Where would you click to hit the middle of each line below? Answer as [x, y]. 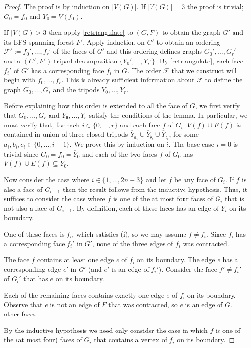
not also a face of [29, 208]
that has [36, 278]
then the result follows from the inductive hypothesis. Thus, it [155, 189]
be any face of [195, 179]
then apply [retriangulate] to [91, 32]
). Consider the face [188, 269]
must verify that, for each [42, 124]
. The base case [191, 144]
